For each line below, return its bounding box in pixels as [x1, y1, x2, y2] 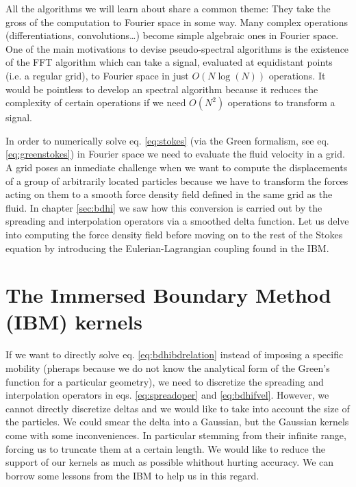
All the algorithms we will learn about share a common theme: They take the [5, 1, 331, 15]
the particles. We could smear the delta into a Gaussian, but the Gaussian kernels [5, 414, 349, 429]
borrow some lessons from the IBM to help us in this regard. [5, 468, 259, 482]
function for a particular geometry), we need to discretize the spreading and [5, 374, 324, 388]
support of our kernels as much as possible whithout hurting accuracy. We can [5, 455, 334, 469]
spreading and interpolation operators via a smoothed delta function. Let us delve [5, 214, 349, 228]
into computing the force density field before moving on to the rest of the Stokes [5, 227, 343, 241]
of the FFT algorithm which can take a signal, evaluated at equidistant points [5, 55, 333, 69]
